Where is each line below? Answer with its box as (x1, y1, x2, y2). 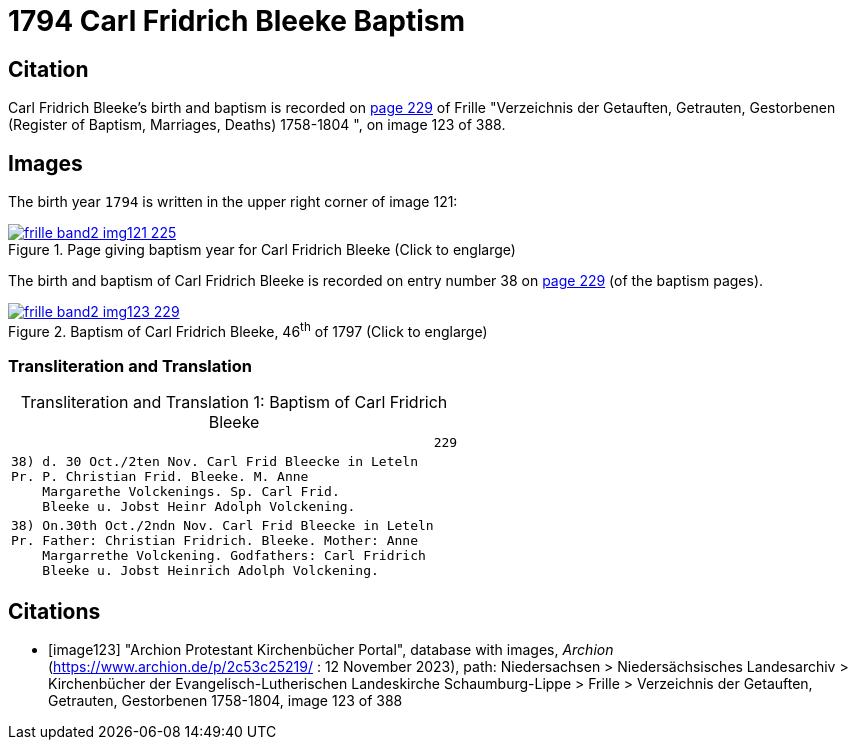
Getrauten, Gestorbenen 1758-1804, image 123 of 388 (48, 692, 403, 710)
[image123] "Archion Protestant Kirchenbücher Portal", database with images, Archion (48, 641, 614, 659)
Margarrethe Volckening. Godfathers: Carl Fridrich (42, 548, 426, 564)
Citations (8, 598, 101, 624)
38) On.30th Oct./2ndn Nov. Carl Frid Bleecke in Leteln (11, 518, 434, 534)
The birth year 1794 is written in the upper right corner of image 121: (8, 193, 458, 211)
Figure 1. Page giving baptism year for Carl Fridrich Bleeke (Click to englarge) (8, 241, 516, 259)
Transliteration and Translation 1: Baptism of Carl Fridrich (20, 392, 448, 413)
